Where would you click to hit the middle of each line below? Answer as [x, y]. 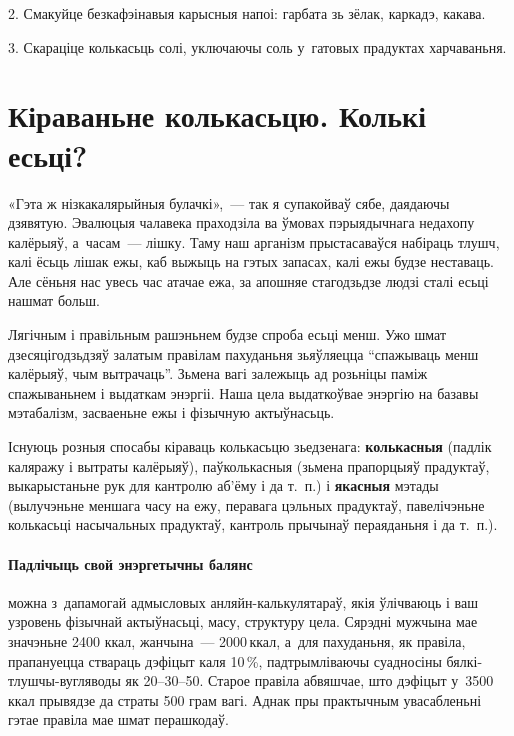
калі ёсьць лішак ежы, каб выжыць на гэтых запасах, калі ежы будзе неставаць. [251, 261]
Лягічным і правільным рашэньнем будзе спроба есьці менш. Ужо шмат [227, 334]
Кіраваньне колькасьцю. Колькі [217, 115]
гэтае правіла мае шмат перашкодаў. [118, 719]
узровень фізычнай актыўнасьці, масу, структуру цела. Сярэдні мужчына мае [243, 621]
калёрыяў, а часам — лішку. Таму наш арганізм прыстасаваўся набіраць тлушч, [254, 241]
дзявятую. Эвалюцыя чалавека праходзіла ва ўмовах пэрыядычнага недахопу [241, 222]
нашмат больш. [54, 300]
